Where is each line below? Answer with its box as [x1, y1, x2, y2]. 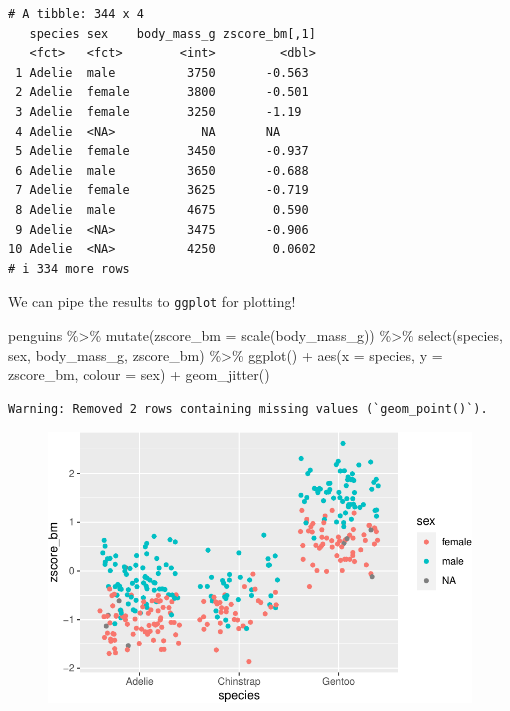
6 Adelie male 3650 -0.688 [15, 163, 309, 178]
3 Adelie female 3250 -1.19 [15, 104, 302, 119]
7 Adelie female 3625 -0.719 [15, 183, 309, 198]
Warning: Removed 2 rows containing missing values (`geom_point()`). [8, 401, 488, 416]
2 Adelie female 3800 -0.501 [15, 85, 309, 100]
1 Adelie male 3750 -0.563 [15, 65, 309, 80]
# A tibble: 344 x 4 [8, 7, 145, 21]
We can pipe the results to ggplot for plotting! [8, 291, 296, 312]
